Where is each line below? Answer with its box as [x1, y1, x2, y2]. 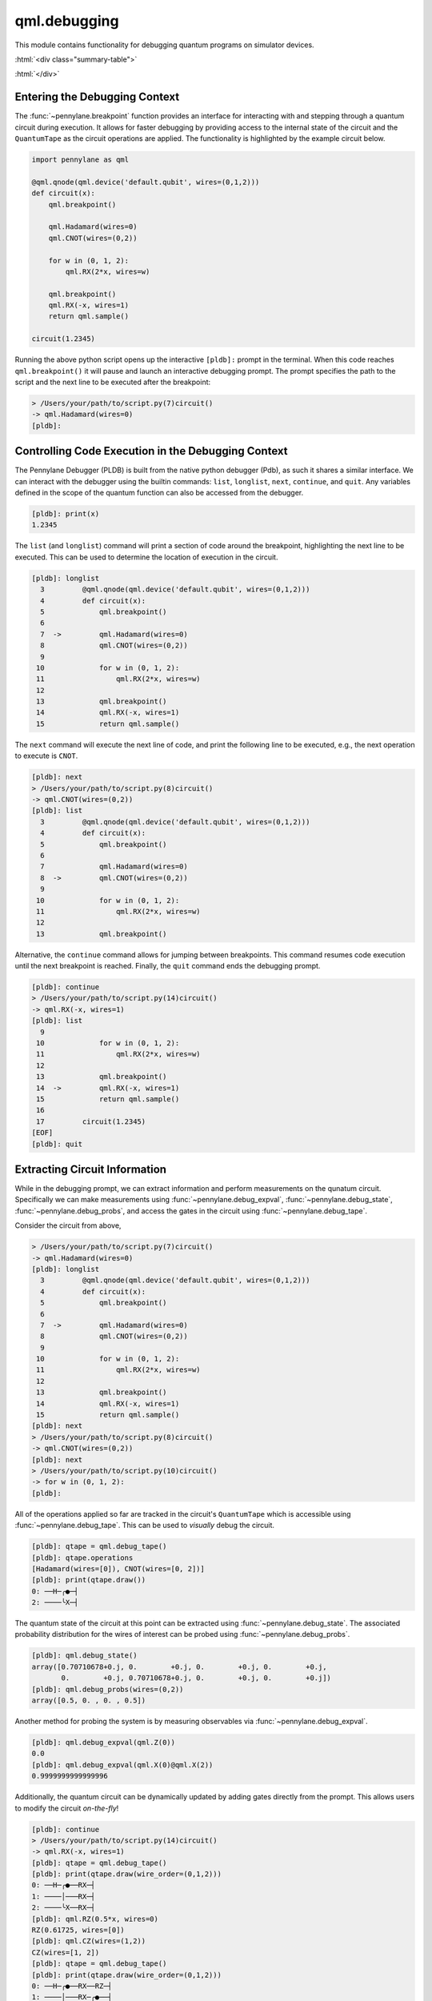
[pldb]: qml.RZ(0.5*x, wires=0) [31, 1914, 159, 1923]
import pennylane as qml [31, 155, 130, 164]
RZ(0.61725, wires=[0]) [31, 1926, 126, 1935]
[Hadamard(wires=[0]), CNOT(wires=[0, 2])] [31, 1564, 206, 1573]
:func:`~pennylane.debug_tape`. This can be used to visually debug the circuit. [14, 1521, 275, 1530]
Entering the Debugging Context [14, 90, 180, 104]
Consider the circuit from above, [14, 1221, 122, 1230]
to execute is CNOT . [14, 751, 78, 760]
